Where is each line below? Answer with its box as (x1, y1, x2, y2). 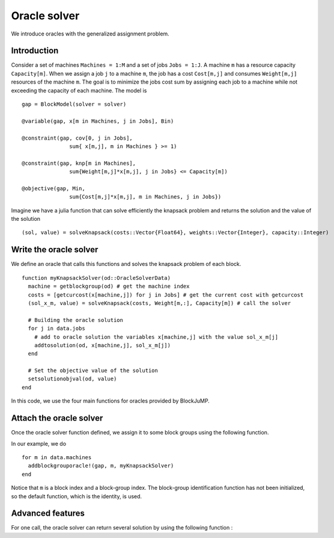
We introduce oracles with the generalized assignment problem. (11, 30, 169, 37)
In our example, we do (11, 440, 66, 447)
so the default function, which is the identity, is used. (11, 492, 142, 499)
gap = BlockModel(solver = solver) (22, 101, 127, 108)
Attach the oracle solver (11, 413, 103, 424)
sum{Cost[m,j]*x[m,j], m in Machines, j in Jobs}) (69, 193, 222, 200)
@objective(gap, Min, (22, 185, 85, 192)
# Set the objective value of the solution (28, 367, 159, 374)
